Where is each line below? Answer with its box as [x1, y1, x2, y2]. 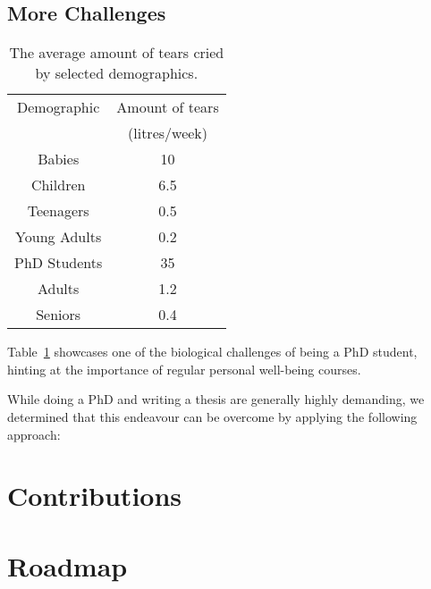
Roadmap [7, 547, 128, 584]
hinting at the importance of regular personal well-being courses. [7, 359, 361, 378]
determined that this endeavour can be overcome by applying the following [7, 407, 418, 425]
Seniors [36, 304, 81, 325]
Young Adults [15, 226, 102, 248]
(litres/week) [128, 122, 208, 144]
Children [30, 174, 86, 196]
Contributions [7, 477, 182, 514]
